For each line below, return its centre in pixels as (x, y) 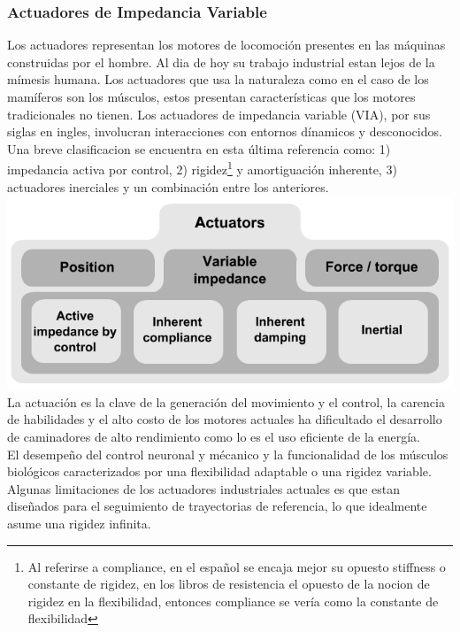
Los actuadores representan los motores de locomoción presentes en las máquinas (226, 45)
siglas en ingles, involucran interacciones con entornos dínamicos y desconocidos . (225, 131)
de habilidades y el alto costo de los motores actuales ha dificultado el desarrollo (225, 419)
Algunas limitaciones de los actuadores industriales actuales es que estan (204, 488)
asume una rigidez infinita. (79, 524)
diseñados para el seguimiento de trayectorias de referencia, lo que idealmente (217, 506)
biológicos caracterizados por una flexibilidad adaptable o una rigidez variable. (219, 471)
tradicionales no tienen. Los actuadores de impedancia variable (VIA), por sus (219, 114)
